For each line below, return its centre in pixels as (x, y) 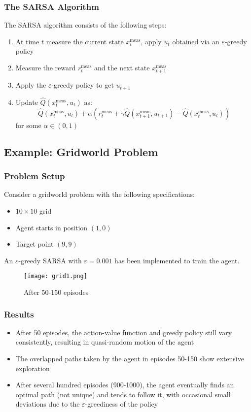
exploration (33, 368)
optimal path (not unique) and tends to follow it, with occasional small (123, 394)
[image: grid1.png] (55, 276)
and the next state (122, 67)
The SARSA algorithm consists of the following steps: (85, 25)
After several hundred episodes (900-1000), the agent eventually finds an (125, 385)
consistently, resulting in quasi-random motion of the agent (105, 342)
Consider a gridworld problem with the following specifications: (99, 194)
